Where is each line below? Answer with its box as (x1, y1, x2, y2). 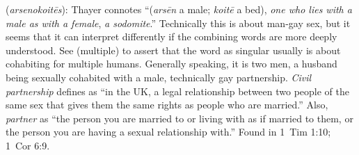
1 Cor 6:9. (6, 138, 50, 152)
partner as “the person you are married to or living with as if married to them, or (6, 111, 353, 125)
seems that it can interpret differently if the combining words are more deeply (6, 29, 337, 44)
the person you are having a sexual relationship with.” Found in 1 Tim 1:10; (6, 124, 331, 139)
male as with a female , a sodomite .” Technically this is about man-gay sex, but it (6, 15, 351, 30)
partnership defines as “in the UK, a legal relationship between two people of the (6, 83, 349, 98)
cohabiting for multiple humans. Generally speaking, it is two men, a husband (6, 56, 337, 71)
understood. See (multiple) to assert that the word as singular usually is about (6, 42, 341, 57)
